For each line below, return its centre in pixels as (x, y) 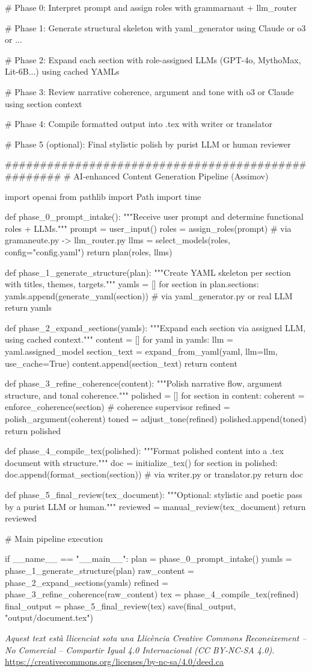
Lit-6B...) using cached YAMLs (62, 71)
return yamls (28, 307)
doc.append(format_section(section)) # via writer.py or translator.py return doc (154, 474)
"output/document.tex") (49, 618)
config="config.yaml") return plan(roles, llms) (89, 251)
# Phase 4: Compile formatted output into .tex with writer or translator (139, 124)
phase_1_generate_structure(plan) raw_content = (99, 570)
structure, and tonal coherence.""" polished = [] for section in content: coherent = (155, 395)
